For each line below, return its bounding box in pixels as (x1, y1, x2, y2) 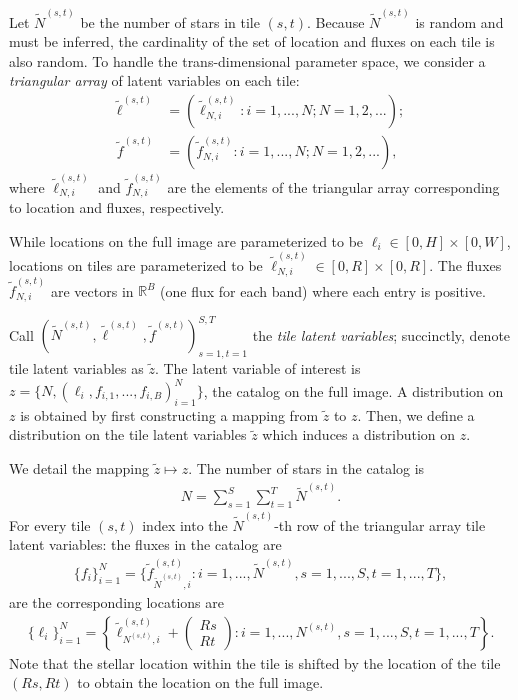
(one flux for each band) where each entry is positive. (160, 280, 486, 301)
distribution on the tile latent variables (9, 424, 247, 445)
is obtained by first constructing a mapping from (20, 404, 319, 425)
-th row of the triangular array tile (274, 514, 486, 535)
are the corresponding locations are (9, 592, 224, 613)
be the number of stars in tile (80, 11, 260, 32)
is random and (415, 11, 504, 32)
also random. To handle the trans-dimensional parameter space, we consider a (9, 50, 486, 71)
